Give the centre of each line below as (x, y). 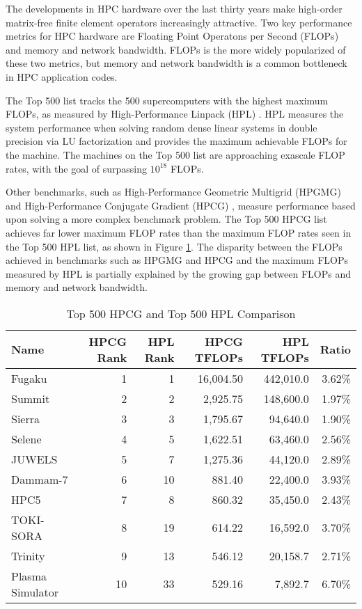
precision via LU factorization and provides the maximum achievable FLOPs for (176, 141)
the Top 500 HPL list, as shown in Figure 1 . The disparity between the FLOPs (174, 246)
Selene (26, 438)
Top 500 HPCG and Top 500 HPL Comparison (181, 313)
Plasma (29, 576)
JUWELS (34, 459)
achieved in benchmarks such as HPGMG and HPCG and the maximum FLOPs (177, 260)
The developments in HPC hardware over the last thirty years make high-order (174, 8)
